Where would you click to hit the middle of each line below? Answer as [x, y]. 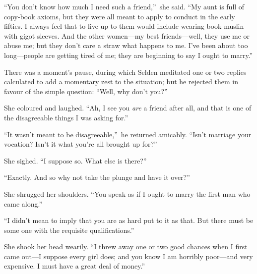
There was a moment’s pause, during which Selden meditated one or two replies [125, 72]
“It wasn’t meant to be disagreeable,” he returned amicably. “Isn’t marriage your [128, 134]
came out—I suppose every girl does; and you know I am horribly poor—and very [128, 256]
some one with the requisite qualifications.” [69, 230]
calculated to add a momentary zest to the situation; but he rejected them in [121, 82]
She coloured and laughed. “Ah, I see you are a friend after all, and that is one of [128, 108]
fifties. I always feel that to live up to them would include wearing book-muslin [124, 26]
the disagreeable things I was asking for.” [66, 117]
